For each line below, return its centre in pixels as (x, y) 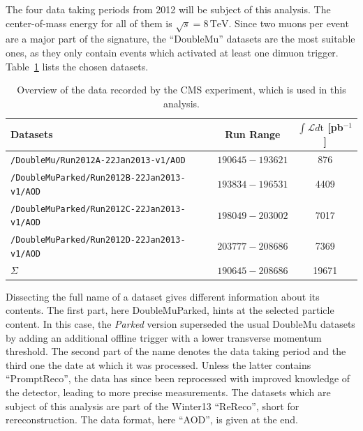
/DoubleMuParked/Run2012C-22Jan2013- (98, 209)
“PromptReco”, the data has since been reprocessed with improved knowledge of (178, 378)
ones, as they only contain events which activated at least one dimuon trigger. (172, 52)
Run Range (253, 134)
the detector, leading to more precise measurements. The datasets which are (168, 392)
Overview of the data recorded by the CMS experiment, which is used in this (181, 90)
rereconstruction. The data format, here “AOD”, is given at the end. (152, 419)
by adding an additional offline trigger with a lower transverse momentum (164, 337)
